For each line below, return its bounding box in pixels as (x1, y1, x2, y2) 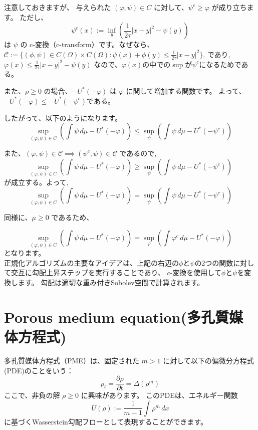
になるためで (199, 59, 241, 69)
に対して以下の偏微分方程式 (163, 355, 254, 365)
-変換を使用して (170, 267, 221, 278)
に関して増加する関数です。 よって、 (126, 86, 246, 96)
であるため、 (51, 212, 94, 223)
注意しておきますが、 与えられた (4, 2, 111, 12)
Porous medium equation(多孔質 (4, 306, 229, 327)
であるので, (119, 148, 157, 158)
